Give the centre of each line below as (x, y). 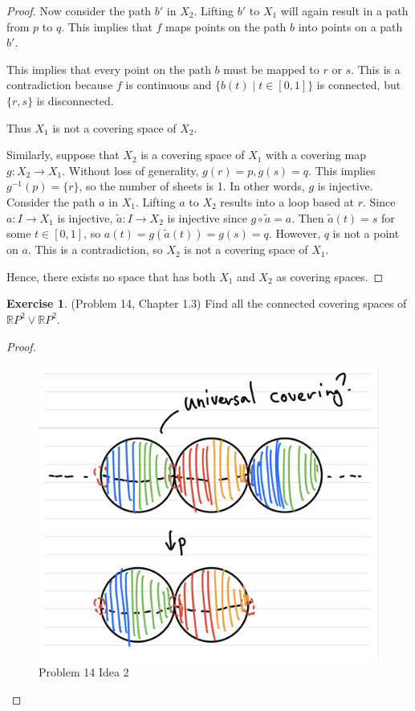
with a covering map (316, 155)
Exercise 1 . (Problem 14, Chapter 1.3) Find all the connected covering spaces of (207, 303)
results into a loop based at (287, 201)
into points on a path (350, 26)
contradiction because (60, 85)
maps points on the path (226, 26)
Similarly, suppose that (63, 155)
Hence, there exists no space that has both (111, 276)
